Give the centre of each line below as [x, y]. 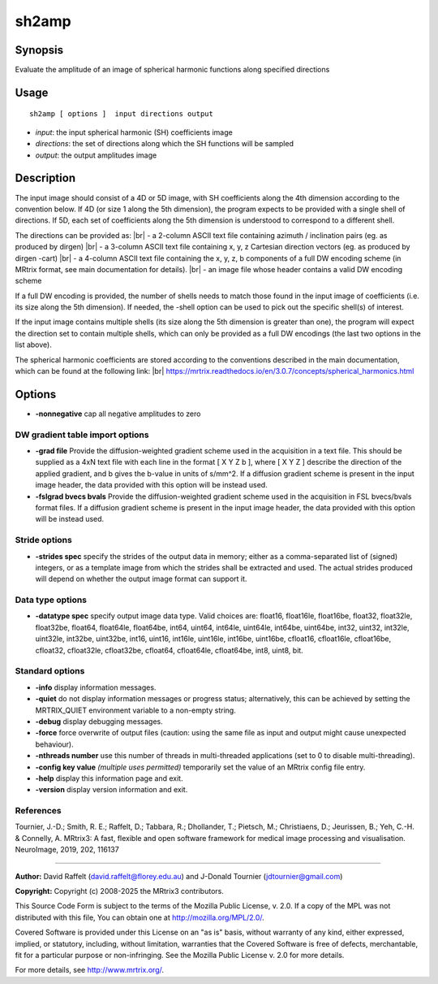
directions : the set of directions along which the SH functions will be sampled [164, 144]
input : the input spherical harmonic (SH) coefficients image [134, 132]
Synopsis [39, 50]
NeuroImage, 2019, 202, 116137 [67, 850]
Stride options [43, 540]
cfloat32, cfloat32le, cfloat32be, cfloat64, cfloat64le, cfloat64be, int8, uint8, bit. [169, 650]
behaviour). [55, 744]
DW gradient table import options [82, 435]
